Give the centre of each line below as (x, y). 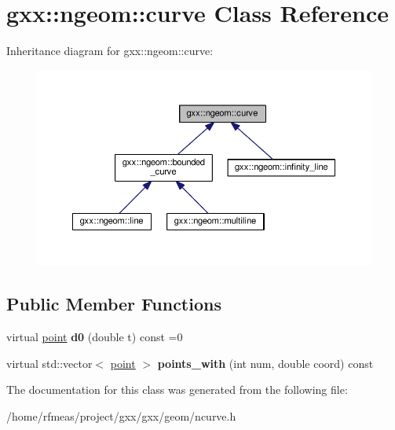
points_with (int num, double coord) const (265, 363)
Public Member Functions (114, 304)
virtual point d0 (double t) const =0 (95, 337)
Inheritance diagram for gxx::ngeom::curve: (110, 51)
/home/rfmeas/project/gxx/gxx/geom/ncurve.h (121, 415)
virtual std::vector (49, 363)
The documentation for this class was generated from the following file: (177, 390)
